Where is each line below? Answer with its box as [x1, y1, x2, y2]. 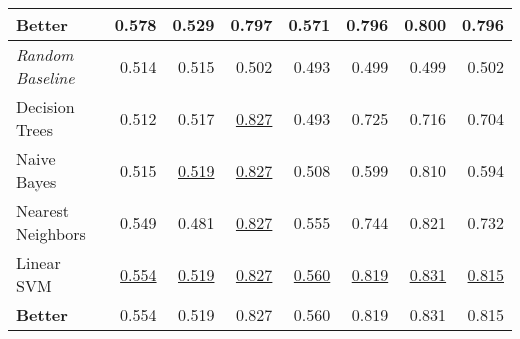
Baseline [16, 66, 75, 89]
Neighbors [16, 222, 86, 245]
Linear [16, 251, 61, 274]
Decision [16, 95, 75, 118]
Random [16, 43, 74, 66]
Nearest [16, 199, 70, 222]
